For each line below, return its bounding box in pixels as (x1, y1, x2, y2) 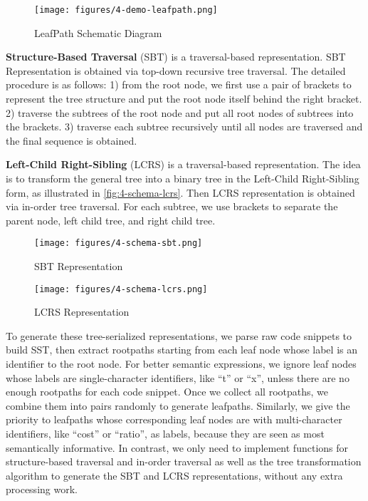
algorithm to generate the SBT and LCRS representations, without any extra (6, 468, 343, 482)
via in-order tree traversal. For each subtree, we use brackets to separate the (6, 199, 338, 214)
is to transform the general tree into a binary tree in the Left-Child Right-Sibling (6, 171, 359, 185)
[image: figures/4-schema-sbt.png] (34, 238, 203, 249)
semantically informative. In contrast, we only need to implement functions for (6, 440, 349, 455)
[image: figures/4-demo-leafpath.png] (34, 5, 218, 15)
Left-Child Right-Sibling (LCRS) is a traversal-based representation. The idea (6, 157, 361, 172)
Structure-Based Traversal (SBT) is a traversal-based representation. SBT (6, 49, 346, 64)
